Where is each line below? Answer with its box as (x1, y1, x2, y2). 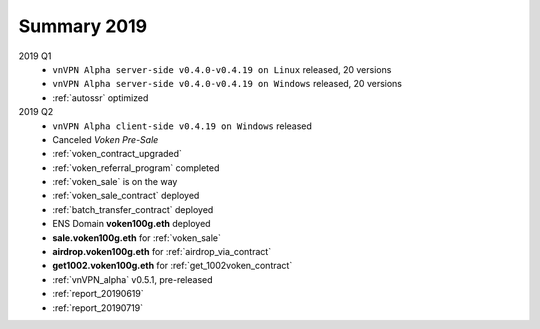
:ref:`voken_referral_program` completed (52, 161, 220, 174)
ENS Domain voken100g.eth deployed (52, 218, 211, 230)
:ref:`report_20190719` (52, 301, 144, 314)
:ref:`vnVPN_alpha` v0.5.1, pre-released (52, 273, 214, 285)
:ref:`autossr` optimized (52, 91, 149, 104)
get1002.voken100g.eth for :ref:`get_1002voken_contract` (52, 260, 293, 272)
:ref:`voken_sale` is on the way (52, 176, 178, 188)
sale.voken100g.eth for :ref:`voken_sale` (52, 231, 222, 244)
